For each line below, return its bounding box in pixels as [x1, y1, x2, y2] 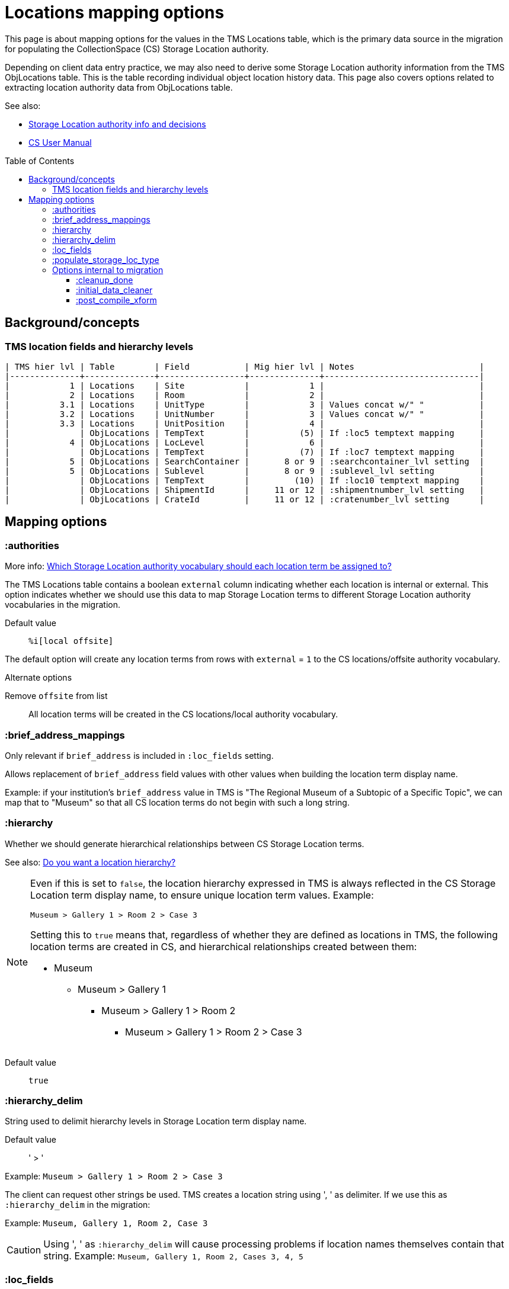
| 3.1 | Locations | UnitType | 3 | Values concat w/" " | [5, 399, 485, 409]
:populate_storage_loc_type [52, 254, 159, 265]
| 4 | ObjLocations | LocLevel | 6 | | [5, 437, 485, 447]
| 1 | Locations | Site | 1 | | [5, 380, 485, 390]
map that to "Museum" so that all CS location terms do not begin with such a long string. [5, 797, 350, 807]
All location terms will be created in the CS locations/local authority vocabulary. [28, 709, 338, 720]
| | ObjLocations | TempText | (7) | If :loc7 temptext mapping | [5, 447, 485, 457]
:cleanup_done [76, 274, 133, 285]
